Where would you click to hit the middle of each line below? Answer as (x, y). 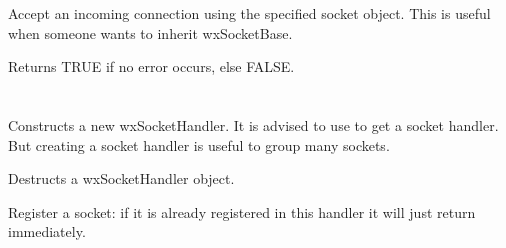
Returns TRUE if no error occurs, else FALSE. (151, 66)
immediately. (47, 231)
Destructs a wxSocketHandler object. (121, 178)
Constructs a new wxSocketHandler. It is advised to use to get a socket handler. (253, 124)
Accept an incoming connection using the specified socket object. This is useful (249, 13)
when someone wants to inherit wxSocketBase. (150, 32)
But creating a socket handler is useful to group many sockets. (199, 144)
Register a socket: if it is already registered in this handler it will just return (242, 211)
